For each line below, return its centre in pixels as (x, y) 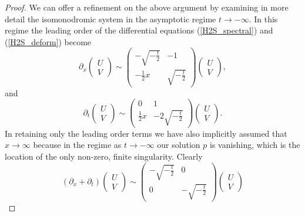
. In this (263, 18)
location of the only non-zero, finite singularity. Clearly (104, 156)
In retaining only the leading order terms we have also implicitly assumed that (146, 133)
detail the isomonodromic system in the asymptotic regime (110, 18)
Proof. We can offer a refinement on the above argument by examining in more (147, 7)
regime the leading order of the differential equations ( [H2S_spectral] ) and (139, 30)
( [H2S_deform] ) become (48, 41)
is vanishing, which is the (255, 145)
